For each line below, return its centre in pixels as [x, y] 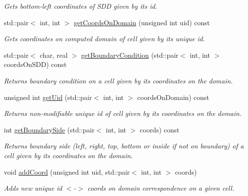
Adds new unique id [33, 188]
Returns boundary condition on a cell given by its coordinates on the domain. [118, 80]
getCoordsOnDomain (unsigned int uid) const [142, 22]
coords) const [160, 129]
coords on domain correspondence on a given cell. [161, 188]
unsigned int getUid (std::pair [48, 97]
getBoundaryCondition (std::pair [130, 55]
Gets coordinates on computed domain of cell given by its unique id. [105, 39]
